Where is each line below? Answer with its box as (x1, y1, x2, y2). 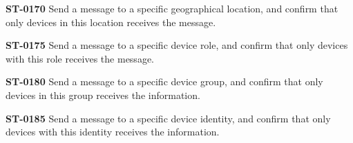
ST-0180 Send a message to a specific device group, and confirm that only (6, 74, 323, 89)
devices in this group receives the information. (6, 87, 200, 102)
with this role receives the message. (6, 51, 154, 65)
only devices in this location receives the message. (6, 14, 216, 29)
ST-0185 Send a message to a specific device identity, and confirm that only (6, 111, 331, 125)
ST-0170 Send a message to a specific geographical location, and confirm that (6, 1, 338, 15)
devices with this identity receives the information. (6, 124, 220, 139)
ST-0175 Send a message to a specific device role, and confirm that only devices (6, 38, 348, 52)
